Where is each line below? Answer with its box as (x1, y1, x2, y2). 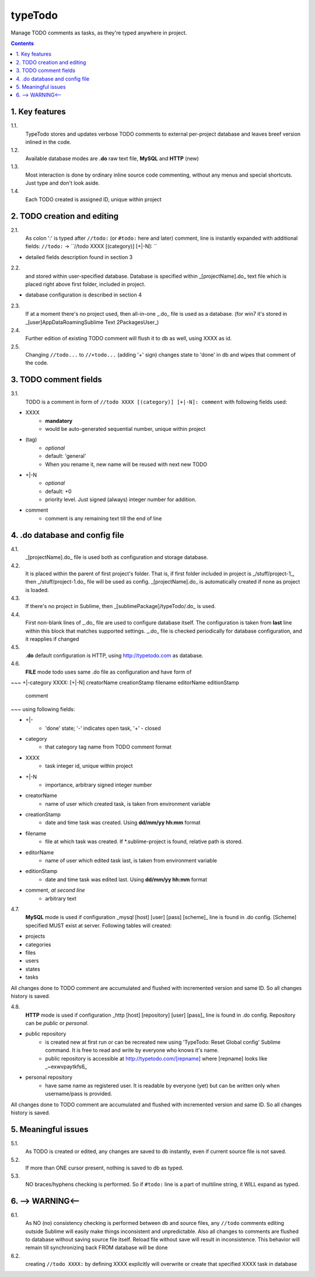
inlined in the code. (25, 138, 72, 146)
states (25, 965, 40, 972)
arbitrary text (45, 895, 77, 902)
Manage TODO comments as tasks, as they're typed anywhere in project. (10, 29, 187, 36)
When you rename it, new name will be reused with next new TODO (45, 461, 208, 468)
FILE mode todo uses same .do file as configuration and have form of (25, 668, 192, 675)
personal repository (25, 1074, 73, 1081)
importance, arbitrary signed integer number (45, 781, 152, 788)
